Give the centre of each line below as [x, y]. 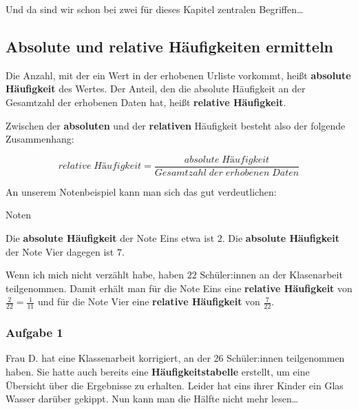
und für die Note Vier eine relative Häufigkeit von [149, 301]
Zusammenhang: [40, 139]
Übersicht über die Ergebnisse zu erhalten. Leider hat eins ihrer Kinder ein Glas [175, 385]
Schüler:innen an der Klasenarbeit [271, 275]
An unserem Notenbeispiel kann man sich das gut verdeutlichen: [141, 191]
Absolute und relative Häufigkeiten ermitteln [170, 46]
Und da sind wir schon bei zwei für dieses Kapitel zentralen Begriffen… [155, 9]
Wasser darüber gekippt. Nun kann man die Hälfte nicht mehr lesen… [152, 399]
